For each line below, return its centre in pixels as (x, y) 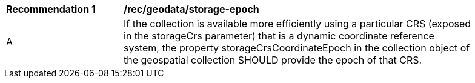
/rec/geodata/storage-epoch (191, 9)
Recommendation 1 (51, 9)
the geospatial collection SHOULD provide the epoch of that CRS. (273, 60)
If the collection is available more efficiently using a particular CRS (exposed (297, 24)
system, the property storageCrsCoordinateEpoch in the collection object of (297, 48)
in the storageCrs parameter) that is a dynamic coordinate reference (279, 36)
